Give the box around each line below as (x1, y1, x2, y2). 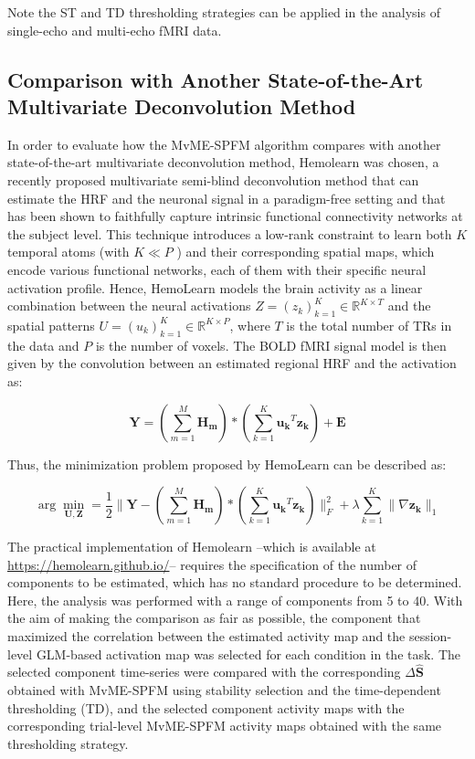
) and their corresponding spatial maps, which (176, 242, 435, 261)
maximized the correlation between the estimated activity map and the (7, 627, 406, 646)
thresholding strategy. (7, 733, 129, 753)
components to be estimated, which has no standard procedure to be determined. (7, 573, 462, 592)
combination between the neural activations (7, 296, 251, 315)
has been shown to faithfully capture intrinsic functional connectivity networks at (7, 206, 463, 226)
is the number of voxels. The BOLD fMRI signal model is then (95, 335, 447, 354)
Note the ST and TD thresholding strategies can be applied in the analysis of (7, 3, 440, 21)
